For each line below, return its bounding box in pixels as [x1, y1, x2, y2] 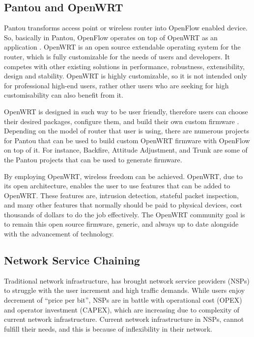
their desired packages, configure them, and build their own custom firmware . [4, 116, 239, 126]
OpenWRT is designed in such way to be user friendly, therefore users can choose [4, 106, 248, 116]
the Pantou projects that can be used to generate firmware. [4, 154, 182, 164]
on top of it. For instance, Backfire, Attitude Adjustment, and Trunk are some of [4, 145, 248, 155]
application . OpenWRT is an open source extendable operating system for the [4, 42, 241, 52]
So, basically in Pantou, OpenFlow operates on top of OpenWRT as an [4, 32, 218, 42]
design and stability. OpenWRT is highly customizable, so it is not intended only [4, 71, 247, 81]
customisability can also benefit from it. [4, 90, 123, 100]
